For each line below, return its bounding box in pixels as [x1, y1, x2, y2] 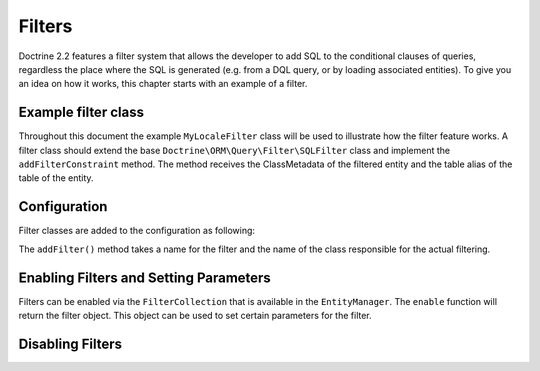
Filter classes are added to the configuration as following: [18, 225, 255, 237]
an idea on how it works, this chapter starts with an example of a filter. [18, 78, 308, 90]
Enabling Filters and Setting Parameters [18, 269, 272, 286]
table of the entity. [18, 172, 94, 184]
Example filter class [18, 104, 145, 121]
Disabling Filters [18, 335, 123, 352]
